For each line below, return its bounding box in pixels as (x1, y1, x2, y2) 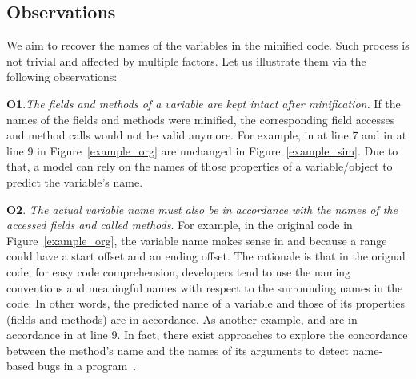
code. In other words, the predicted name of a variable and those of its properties (6, 295, 405, 312)
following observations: (6, 68, 118, 85)
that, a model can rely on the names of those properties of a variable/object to (6, 158, 393, 175)
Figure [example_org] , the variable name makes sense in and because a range (6, 232, 387, 248)
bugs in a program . (37, 357, 137, 374)
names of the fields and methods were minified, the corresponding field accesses (6, 111, 395, 127)
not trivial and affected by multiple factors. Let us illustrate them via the (6, 52, 366, 69)
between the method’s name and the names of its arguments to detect (6, 341, 350, 358)
